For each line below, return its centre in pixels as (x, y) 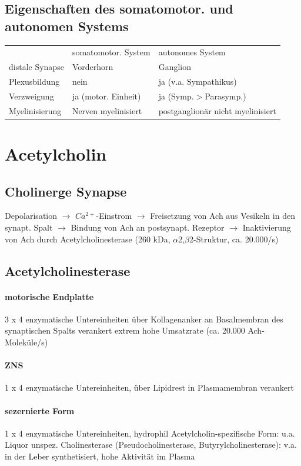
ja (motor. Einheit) (106, 96)
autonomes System (192, 52)
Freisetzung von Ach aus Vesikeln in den (223, 216)
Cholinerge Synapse (66, 191)
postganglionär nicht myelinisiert (217, 110)
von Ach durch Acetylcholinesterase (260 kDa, (88, 239)
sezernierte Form (40, 410)
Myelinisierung (35, 110)
